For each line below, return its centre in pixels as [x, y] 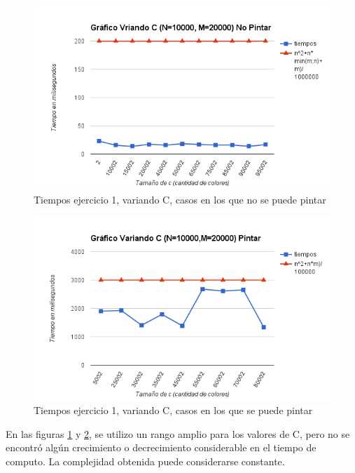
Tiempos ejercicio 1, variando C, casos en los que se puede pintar [173, 410]
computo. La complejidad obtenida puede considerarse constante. [145, 461]
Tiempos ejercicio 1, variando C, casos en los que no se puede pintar [180, 199]
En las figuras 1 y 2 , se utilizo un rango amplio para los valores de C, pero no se [178, 433]
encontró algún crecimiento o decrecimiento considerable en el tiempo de [161, 447]
